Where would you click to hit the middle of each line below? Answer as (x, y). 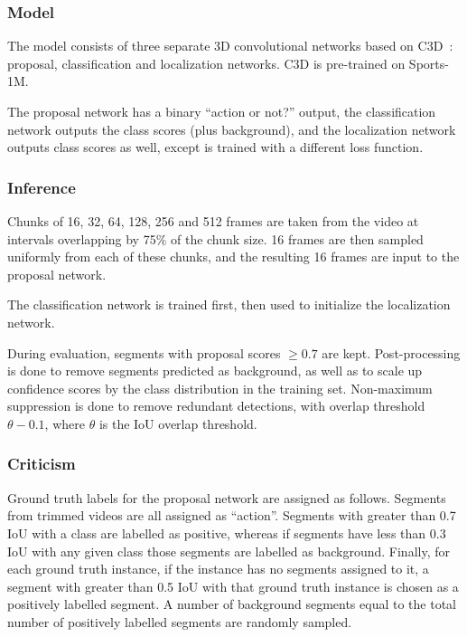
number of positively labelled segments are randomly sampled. (180, 621)
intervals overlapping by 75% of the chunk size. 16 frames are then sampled (215, 238)
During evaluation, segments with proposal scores (144, 352)
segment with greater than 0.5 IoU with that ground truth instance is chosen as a (233, 586)
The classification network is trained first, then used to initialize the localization (229, 304)
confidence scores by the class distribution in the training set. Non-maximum (220, 388)
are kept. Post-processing (391, 352)
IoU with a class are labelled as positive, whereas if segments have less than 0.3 (227, 532)
